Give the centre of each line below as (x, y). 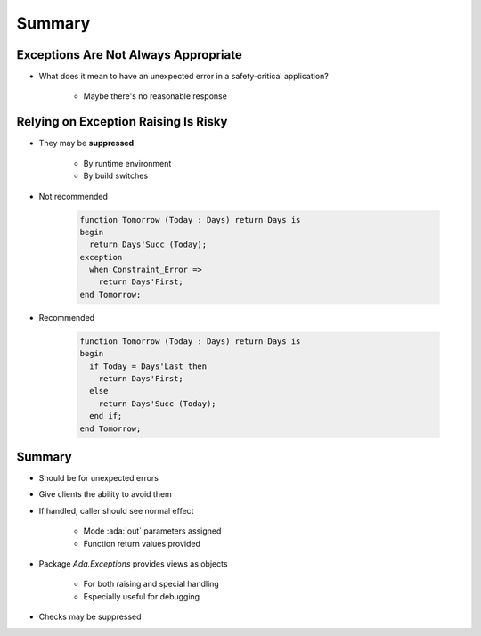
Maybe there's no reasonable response (155, 96)
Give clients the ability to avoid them (106, 494)
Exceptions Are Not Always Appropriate (129, 55)
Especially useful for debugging (142, 596)
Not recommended (73, 196)
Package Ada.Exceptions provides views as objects (133, 564)
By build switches (116, 176)
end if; (106, 416)
